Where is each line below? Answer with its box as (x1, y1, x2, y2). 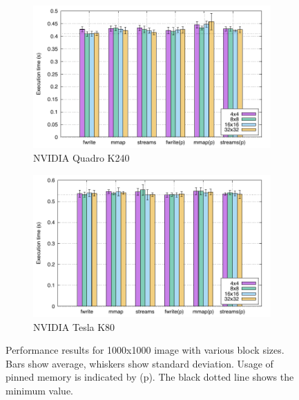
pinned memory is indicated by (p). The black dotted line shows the (6, 370, 294, 384)
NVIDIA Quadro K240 (33, 150, 130, 164)
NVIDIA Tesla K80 (33, 319, 115, 334)
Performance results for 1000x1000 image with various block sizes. (6, 343, 284, 357)
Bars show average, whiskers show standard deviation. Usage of (6, 356, 273, 370)
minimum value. (6, 383, 73, 397)
